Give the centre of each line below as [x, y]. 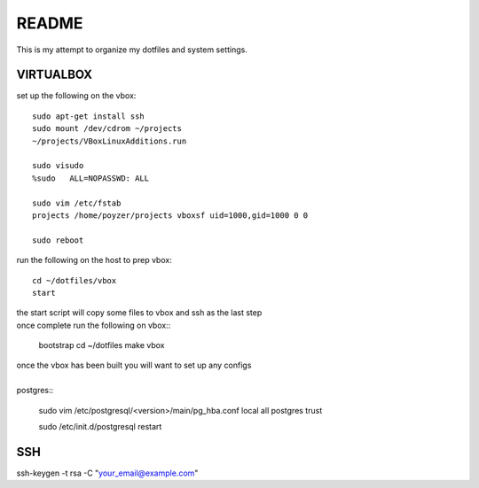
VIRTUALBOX [55, 75]
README [50, 23]
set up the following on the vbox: [76, 96]
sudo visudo [58, 166]
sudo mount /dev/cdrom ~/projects [107, 129]
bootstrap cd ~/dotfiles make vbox [102, 345]
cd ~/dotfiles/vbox [75, 280]
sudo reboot [58, 240]
